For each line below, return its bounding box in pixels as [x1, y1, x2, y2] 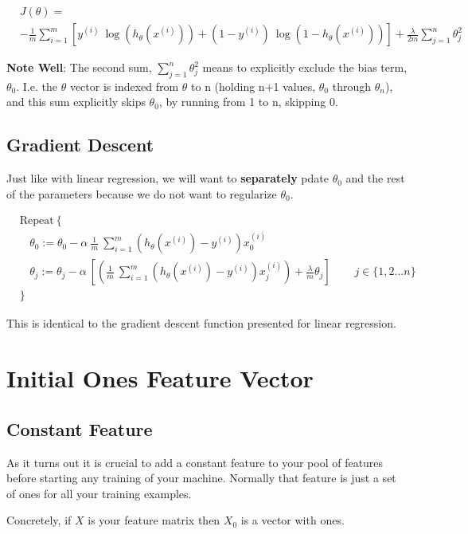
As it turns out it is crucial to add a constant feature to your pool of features [6, 454, 384, 470]
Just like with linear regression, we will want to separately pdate [6, 170, 329, 187]
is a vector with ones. [240, 512, 345, 528]
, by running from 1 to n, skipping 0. [158, 93, 338, 110]
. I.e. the [16, 77, 57, 94]
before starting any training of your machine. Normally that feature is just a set [6, 469, 396, 486]
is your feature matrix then [88, 512, 220, 528]
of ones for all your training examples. [6, 485, 192, 501]
